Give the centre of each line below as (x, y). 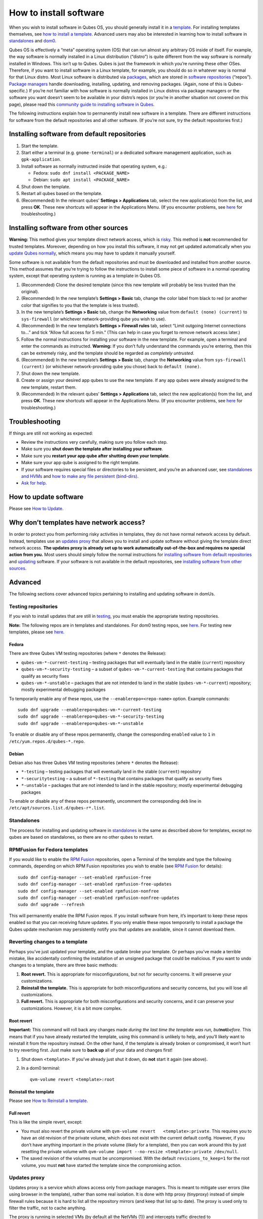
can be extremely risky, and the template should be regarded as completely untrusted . (108, 353)
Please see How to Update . (36, 509)
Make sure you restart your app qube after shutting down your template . (95, 455)
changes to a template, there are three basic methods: (63, 965)
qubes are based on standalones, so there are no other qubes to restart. (81, 837)
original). (30, 292)
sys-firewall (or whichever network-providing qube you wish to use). (94, 319)
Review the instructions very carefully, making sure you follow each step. (94, 442)
